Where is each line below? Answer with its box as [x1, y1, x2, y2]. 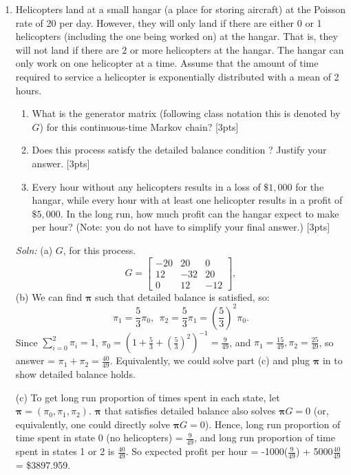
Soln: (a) [15, 242, 53, 257]
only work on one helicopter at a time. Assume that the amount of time [15, 56, 319, 70]
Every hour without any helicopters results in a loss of [32, 179, 261, 193]
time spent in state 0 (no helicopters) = [15, 430, 183, 445]
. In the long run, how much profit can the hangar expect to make [60, 206, 339, 220]
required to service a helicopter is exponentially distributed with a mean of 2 [15, 69, 339, 83]
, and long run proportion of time [194, 430, 335, 445]
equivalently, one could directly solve [15, 416, 170, 431]
